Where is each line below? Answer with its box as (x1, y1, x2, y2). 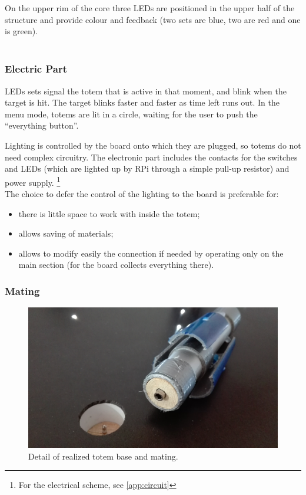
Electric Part (5, 61, 68, 76)
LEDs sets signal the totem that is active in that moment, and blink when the (5, 84, 287, 97)
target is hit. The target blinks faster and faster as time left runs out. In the (5, 96, 280, 109)
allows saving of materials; (18, 227, 114, 240)
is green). (5, 25, 38, 37)
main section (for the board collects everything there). (18, 258, 214, 271)
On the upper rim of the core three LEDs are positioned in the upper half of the (5, 2, 295, 14)
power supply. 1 (5, 174, 61, 188)
